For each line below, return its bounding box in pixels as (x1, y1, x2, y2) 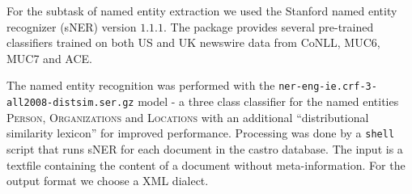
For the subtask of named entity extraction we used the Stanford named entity (6, 2, 397, 19)
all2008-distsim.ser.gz (6, 97, 134, 109)
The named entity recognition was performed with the (6, 77, 275, 94)
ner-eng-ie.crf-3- (278, 81, 377, 93)
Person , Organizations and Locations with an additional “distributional (6, 108, 369, 125)
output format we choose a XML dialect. (6, 172, 209, 189)
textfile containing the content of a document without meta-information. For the (6, 156, 406, 173)
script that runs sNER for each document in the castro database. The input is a (6, 140, 403, 157)
